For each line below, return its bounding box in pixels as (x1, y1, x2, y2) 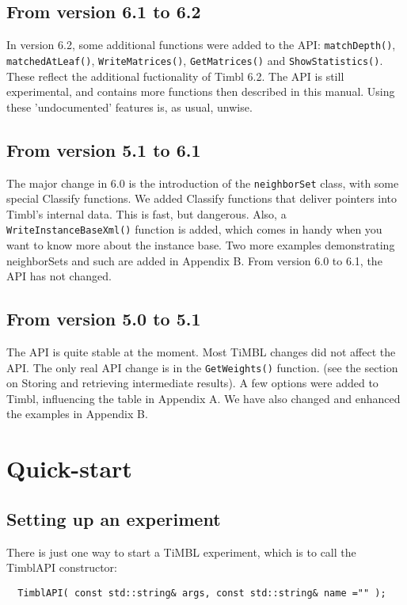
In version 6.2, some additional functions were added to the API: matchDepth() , (6, 36, 396, 53)
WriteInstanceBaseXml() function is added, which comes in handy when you (6, 221, 382, 238)
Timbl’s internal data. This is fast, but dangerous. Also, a (6, 205, 287, 222)
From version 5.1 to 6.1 (6, 137, 201, 162)
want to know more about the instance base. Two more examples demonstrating (6, 237, 395, 253)
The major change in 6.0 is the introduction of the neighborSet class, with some (6, 174, 399, 191)
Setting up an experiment (6, 506, 221, 531)
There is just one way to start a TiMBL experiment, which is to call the (6, 543, 356, 560)
